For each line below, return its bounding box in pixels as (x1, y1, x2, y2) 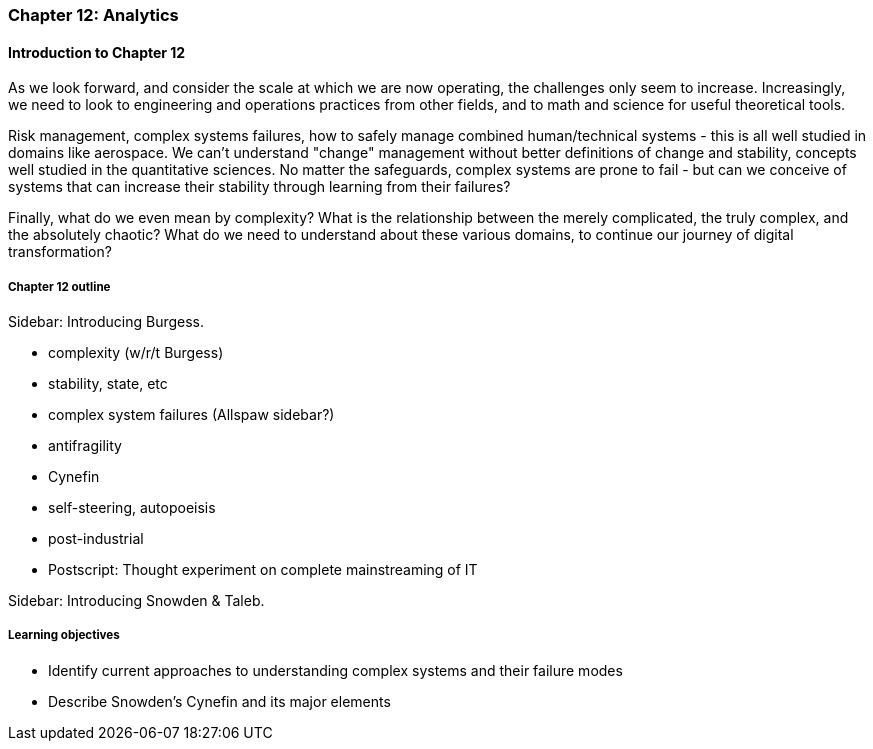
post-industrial (48, 530, 144, 547)
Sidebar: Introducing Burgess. (8, 313, 205, 330)
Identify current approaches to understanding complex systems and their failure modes (48, 661, 623, 679)
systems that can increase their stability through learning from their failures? (8, 178, 511, 196)
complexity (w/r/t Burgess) (48, 344, 224, 361)
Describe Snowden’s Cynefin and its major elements (48, 692, 391, 710)
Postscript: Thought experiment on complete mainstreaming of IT (48, 561, 478, 578)
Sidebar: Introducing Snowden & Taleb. (8, 592, 265, 609)
